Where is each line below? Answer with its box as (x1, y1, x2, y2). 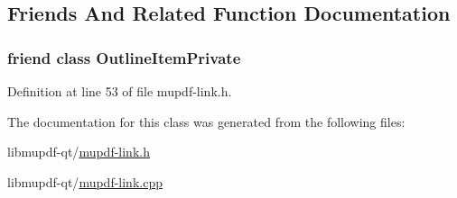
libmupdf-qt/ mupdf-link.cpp (7, 172, 163, 191)
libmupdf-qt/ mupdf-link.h (7, 142, 150, 161)
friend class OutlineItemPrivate (7, 46, 241, 68)
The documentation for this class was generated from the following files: (7, 112, 406, 130)
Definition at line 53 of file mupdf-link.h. (7, 82, 232, 100)
